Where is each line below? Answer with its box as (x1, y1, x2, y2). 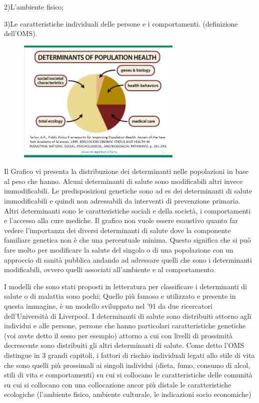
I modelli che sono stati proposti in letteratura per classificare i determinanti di (4, 281, 247, 291)
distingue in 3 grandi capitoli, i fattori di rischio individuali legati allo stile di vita (4, 349, 255, 360)
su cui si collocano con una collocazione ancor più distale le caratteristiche (4, 379, 231, 389)
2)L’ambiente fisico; (4, 2, 64, 12)
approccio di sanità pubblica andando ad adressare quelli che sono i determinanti (4, 254, 252, 265)
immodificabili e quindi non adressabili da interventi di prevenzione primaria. (4, 195, 240, 206)
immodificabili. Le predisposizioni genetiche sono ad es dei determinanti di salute (4, 185, 252, 196)
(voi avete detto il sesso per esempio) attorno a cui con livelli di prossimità (4, 330, 233, 340)
